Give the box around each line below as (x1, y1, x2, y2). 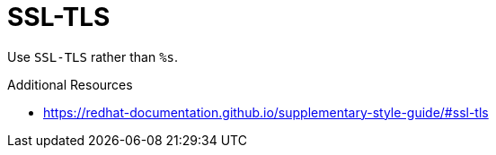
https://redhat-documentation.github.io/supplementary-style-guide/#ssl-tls (43, 104, 489, 120)
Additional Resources (7, 76, 133, 92)
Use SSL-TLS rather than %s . (7, 48, 179, 65)
